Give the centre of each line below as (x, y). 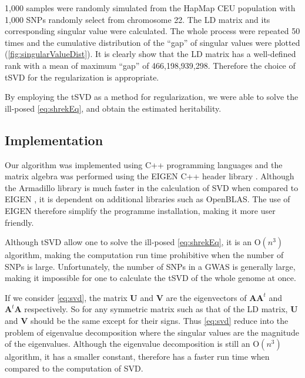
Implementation (54, 140)
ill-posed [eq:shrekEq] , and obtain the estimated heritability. (113, 108)
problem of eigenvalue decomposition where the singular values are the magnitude (152, 332)
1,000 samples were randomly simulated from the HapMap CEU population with (150, 8)
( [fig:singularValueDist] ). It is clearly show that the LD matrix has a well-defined (150, 54)
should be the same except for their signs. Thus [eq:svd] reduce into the (160, 321)
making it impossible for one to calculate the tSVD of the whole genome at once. (150, 278)
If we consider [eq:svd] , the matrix (66, 297)
